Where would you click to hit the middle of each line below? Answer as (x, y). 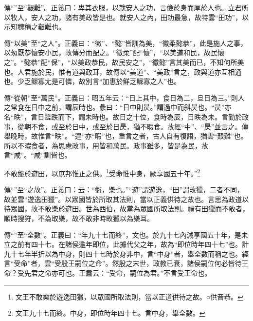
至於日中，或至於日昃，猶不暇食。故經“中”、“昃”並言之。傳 (153, 126)
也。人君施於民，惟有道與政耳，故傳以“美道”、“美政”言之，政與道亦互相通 (123, 71)
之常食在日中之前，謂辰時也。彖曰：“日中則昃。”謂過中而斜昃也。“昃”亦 (118, 107)
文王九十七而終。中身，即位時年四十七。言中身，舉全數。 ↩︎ (110, 313)
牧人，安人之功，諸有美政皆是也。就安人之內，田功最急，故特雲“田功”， (126, 17)
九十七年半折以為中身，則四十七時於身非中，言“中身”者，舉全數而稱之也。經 (126, 253)
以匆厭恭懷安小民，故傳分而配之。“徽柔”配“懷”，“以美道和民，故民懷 (114, 52)
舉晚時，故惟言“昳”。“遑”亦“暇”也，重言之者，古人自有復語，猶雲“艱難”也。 (126, 136)
